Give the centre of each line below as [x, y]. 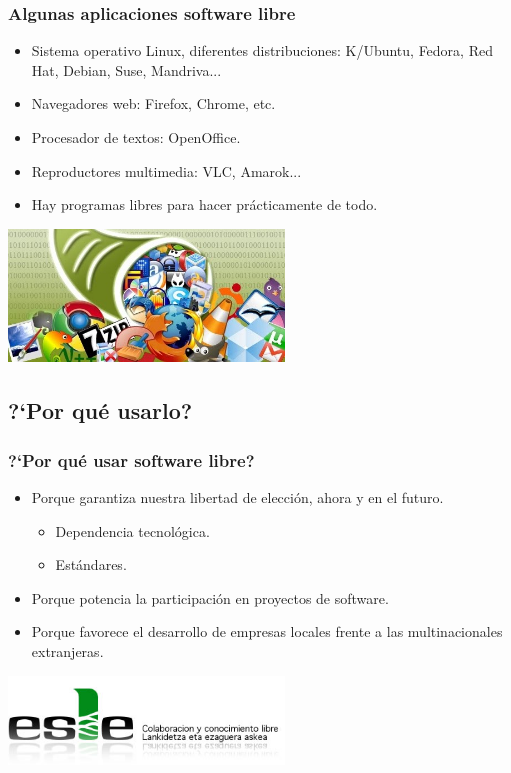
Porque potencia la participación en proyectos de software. [210, 597]
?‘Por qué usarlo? [100, 410]
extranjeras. [67, 650]
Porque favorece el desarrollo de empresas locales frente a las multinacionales [267, 631]
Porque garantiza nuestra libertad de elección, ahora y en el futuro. [237, 496]
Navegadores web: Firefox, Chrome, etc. [153, 103]
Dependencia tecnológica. [132, 530]
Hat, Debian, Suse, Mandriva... [126, 69]
